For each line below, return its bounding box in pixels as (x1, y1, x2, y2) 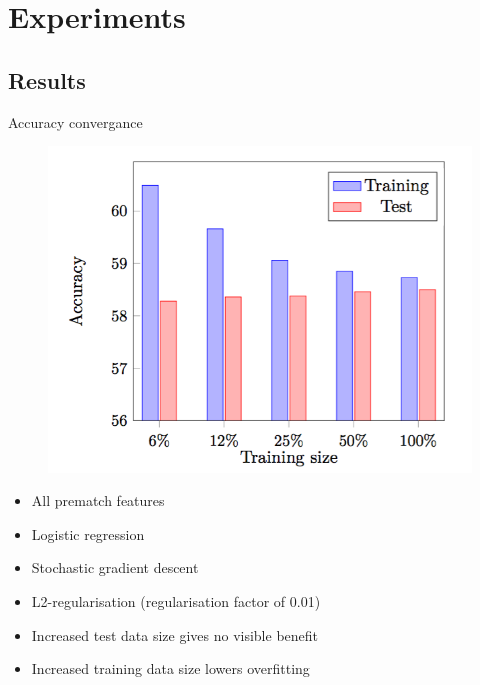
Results (8, 64, 86, 95)
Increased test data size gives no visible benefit (31, 624, 319, 645)
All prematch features (31, 490, 165, 511)
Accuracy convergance (8, 111, 143, 132)
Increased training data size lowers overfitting (31, 658, 310, 679)
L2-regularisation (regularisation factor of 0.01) (31, 590, 321, 611)
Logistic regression (31, 523, 145, 544)
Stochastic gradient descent (31, 557, 199, 578)
